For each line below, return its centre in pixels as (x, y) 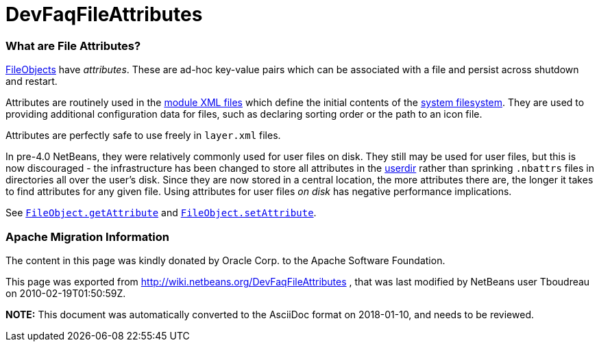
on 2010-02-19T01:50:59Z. (66, 293)
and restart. (32, 81)
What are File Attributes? (73, 46)
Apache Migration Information (87, 236)
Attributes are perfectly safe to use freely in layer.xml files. (143, 136)
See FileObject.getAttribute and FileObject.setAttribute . (161, 213)
